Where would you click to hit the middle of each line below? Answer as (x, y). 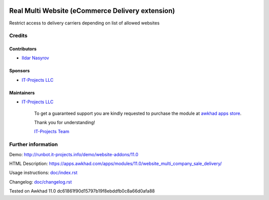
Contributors (23, 49)
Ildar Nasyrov (35, 58)
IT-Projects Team (52, 132)
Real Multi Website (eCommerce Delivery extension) (92, 11)
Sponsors (19, 71)
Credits (18, 36)
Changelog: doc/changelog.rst (41, 182)
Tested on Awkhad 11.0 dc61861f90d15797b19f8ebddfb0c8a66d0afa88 (82, 191)
